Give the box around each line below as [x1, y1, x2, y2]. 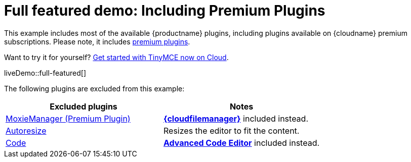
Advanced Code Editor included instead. [163, 137, 320, 148]
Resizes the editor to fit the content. [163, 125, 300, 136]
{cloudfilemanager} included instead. [163, 113, 308, 124]
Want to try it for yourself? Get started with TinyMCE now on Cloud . [4, 52, 229, 62]
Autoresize [6, 125, 47, 136]
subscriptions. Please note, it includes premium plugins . [4, 37, 190, 46]
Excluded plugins [50, 101, 117, 112]
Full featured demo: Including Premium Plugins [4, 2, 325, 19]
